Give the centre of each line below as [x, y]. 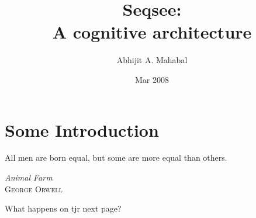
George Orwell [34, 188]
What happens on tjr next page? [63, 208]
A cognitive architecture [152, 32]
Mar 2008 [152, 79]
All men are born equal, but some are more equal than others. [116, 158]
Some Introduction [82, 129]
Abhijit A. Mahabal [152, 60]
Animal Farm [29, 177]
